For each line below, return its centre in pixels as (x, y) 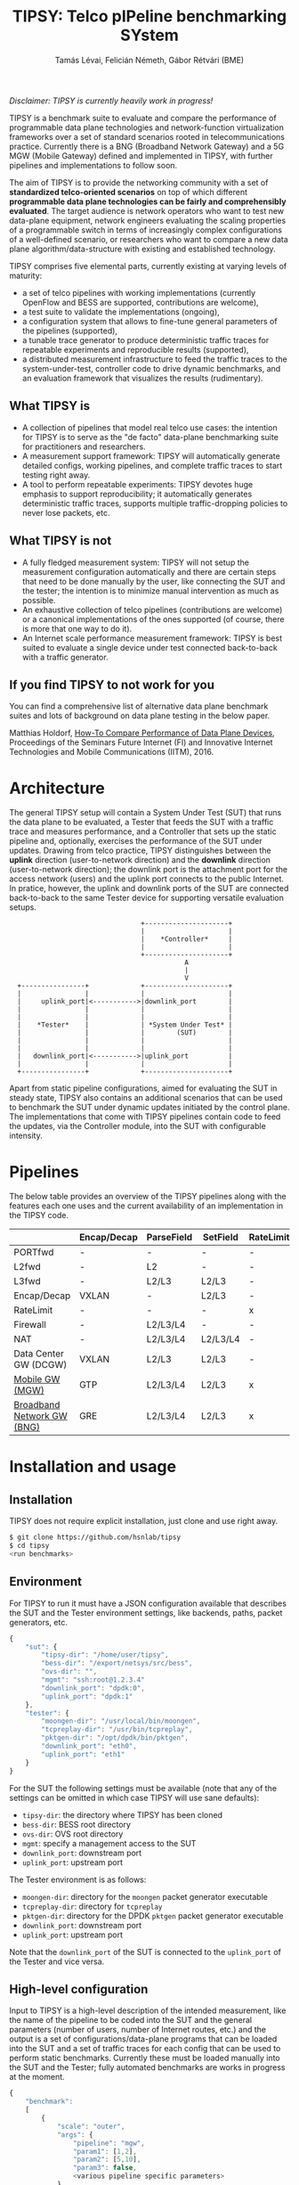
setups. (23, 907)
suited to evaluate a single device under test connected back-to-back (149, 647)
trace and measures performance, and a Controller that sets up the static (143, 831)
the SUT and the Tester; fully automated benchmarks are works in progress (147, 2067)
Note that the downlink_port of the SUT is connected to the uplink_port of (145, 1952)
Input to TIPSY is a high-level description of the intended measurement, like (148, 2010)
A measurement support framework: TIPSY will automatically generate (151, 455)
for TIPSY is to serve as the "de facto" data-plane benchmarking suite (150, 437)
